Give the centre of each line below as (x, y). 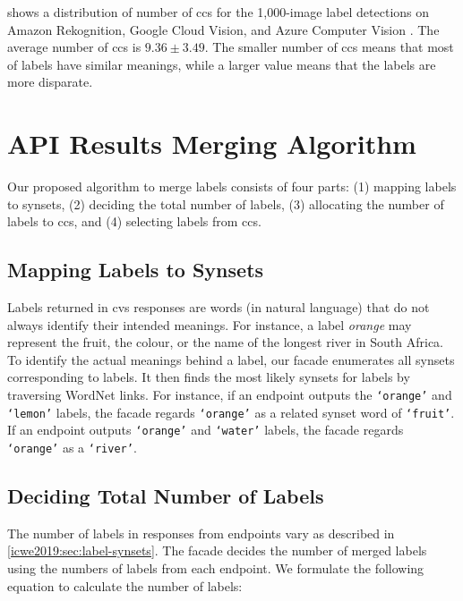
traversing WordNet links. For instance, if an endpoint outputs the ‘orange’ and (230, 395)
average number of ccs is (74, 47)
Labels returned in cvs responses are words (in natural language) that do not (219, 307)
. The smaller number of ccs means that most (329, 47)
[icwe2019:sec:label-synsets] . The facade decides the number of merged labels (217, 550)
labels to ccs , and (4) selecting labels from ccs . (134, 221)
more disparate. (50, 82)
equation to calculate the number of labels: (125, 585)
